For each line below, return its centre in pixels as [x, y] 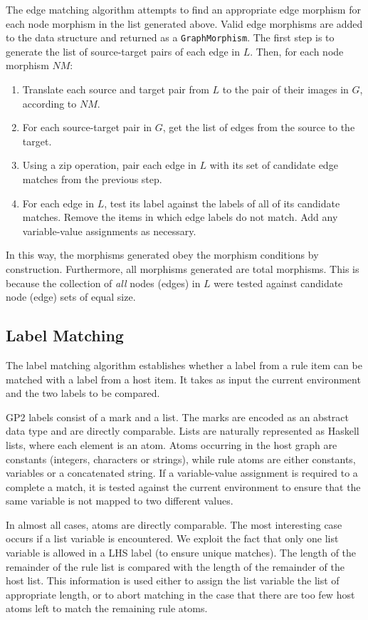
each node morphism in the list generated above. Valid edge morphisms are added [184, 23]
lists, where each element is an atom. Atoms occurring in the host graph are [172, 444]
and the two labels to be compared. [83, 393]
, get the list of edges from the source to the [259, 127]
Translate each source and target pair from [116, 89]
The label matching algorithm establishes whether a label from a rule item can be [184, 365]
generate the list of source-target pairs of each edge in [123, 51]
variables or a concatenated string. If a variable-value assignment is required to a [182, 473]
